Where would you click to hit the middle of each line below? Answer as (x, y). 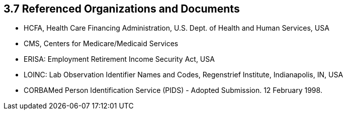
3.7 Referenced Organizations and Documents (122, 9)
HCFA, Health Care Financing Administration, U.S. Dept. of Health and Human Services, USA (177, 28)
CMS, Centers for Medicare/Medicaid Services (101, 44)
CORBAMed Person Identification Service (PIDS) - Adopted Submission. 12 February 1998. (173, 90)
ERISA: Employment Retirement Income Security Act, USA (119, 59)
